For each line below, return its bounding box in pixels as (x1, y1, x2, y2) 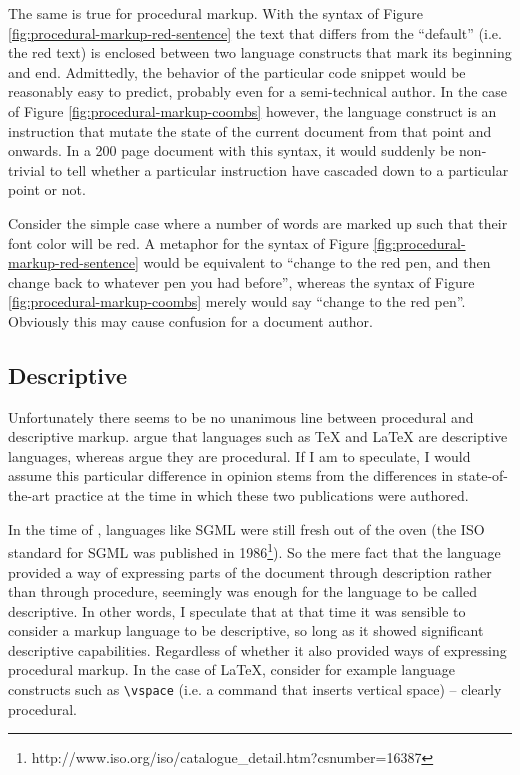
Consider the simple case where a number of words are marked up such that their (8, 212, 508, 233)
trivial (8, 159, 46, 180)
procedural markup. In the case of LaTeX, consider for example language (8, 659, 455, 680)
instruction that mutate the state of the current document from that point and (8, 120, 492, 141)
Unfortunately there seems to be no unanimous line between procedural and (8, 406, 474, 427)
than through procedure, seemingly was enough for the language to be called (8, 581, 477, 602)
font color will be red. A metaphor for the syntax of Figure (8, 232, 369, 253)
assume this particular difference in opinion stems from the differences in (8, 465, 454, 486)
